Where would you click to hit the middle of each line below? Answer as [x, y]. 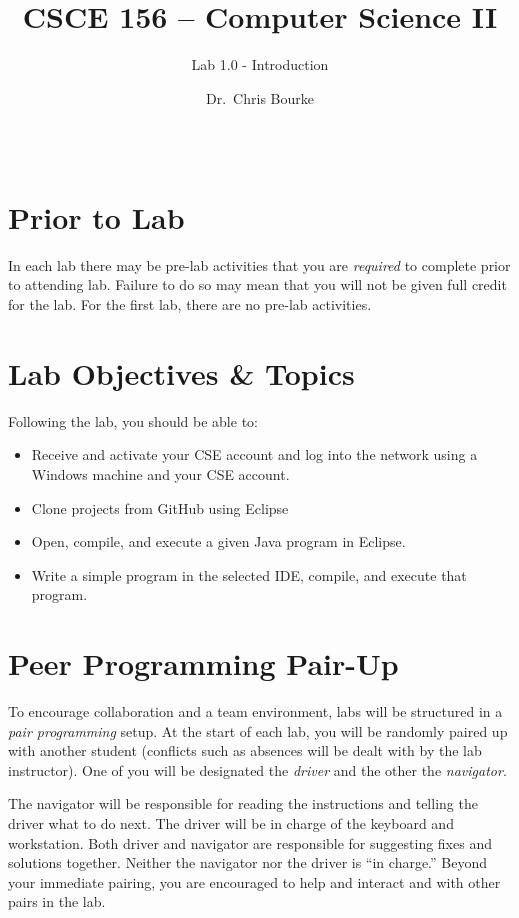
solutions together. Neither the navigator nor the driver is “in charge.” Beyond [248, 862]
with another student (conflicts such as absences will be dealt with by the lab [245, 750]
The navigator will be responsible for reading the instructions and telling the [243, 803]
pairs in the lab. [57, 901]
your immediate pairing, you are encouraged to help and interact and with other [254, 881]
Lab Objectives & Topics [181, 372]
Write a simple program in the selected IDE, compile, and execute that [249, 574]
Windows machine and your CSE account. [160, 473]
